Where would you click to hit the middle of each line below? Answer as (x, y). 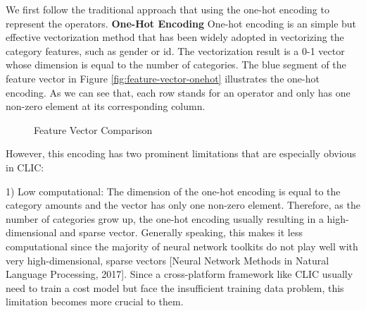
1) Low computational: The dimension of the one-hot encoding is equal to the (173, 191)
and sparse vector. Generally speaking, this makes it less (181, 232)
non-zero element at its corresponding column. (106, 106)
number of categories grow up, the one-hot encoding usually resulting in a (165, 218)
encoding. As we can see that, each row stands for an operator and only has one (178, 92)
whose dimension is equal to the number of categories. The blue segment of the (176, 65)
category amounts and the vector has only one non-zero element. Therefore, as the (183, 205)
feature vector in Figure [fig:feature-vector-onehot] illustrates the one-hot (163, 78)
